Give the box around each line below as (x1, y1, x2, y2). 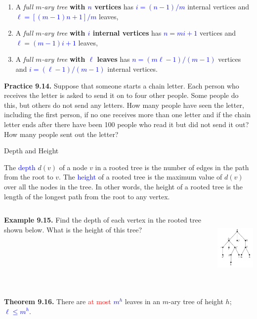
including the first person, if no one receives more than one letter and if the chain (4, 109, 251, 120)
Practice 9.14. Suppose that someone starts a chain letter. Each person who (4, 80, 239, 91)
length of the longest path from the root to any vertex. (4, 191, 170, 201)
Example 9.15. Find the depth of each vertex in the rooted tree (4, 215, 201, 225)
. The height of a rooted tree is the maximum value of (59, 172, 222, 182)
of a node (59, 162, 87, 172)
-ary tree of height (168, 296, 223, 306)
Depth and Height (4, 145, 59, 156)
